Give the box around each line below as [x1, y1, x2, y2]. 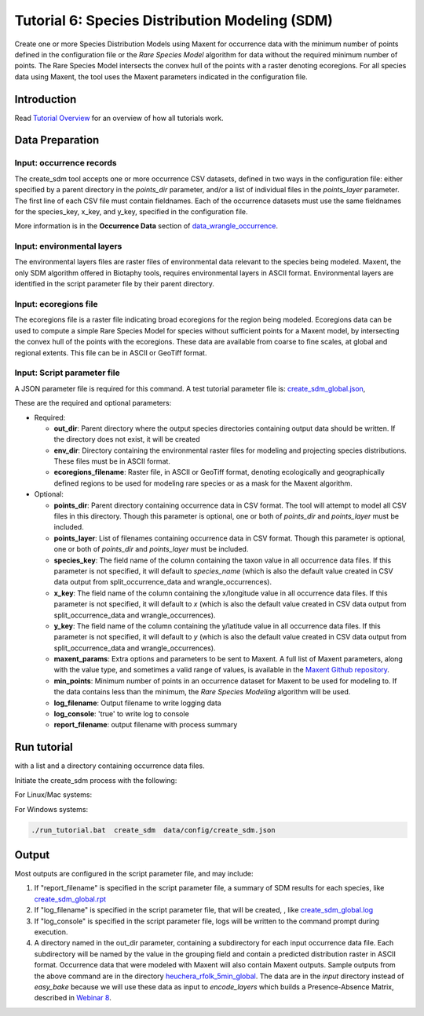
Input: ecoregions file [14, 299, 98, 310]
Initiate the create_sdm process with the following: [14, 775, 177, 785]
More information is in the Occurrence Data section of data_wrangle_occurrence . [14, 221, 279, 231]
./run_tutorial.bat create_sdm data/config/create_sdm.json [31, 825, 276, 835]
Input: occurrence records [14, 158, 117, 169]
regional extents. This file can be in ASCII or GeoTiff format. [14, 348, 207, 357]
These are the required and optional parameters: [14, 399, 172, 408]
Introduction [14, 93, 77, 106]
